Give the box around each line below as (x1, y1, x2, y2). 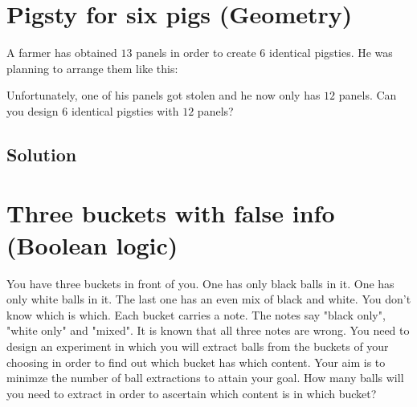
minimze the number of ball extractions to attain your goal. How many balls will (6, 369, 404, 386)
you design (6, 102, 59, 119)
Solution (6, 141, 77, 166)
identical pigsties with (71, 102, 179, 119)
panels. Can (338, 87, 397, 104)
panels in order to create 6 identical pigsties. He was (136, 44, 393, 61)
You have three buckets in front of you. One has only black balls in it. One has (6, 275, 395, 291)
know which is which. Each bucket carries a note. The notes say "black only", (6, 306, 386, 323)
